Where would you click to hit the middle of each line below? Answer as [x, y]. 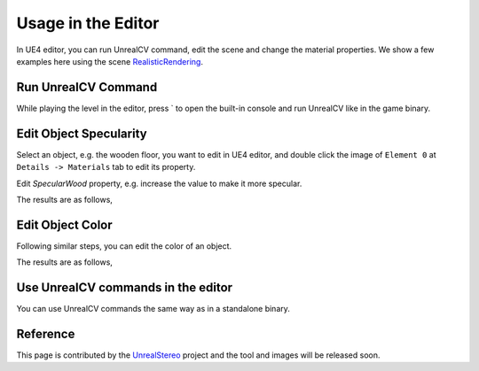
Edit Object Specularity [82, 133]
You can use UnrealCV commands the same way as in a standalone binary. [153, 309]
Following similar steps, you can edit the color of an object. [124, 246]
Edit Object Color [64, 224]
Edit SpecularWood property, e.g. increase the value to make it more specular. [159, 183]
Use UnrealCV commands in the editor [125, 288]
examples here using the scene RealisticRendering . [110, 61]
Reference [46, 333]
